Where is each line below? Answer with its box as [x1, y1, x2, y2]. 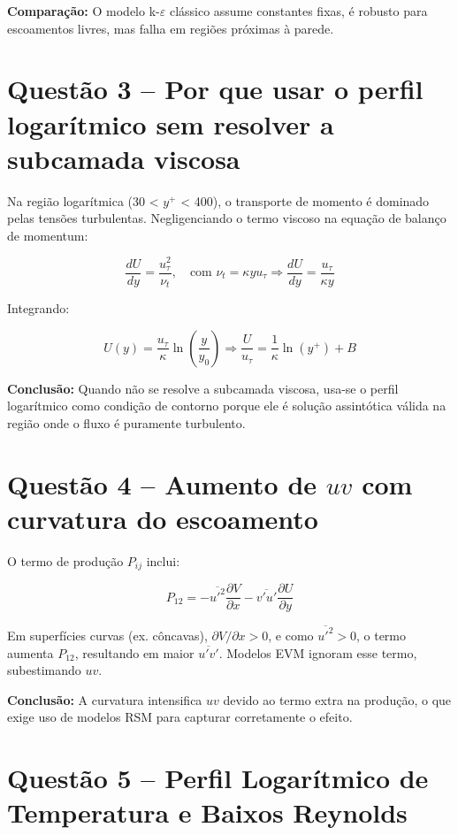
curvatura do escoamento [7, 500, 318, 536]
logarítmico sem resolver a [7, 105, 334, 142]
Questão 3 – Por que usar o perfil [7, 71, 424, 107]
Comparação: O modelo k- [7, 2, 160, 19]
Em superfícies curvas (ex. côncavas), [7, 625, 208, 644]
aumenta [7, 643, 54, 662]
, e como [268, 625, 314, 644]
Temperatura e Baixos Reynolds [7, 794, 408, 831]
